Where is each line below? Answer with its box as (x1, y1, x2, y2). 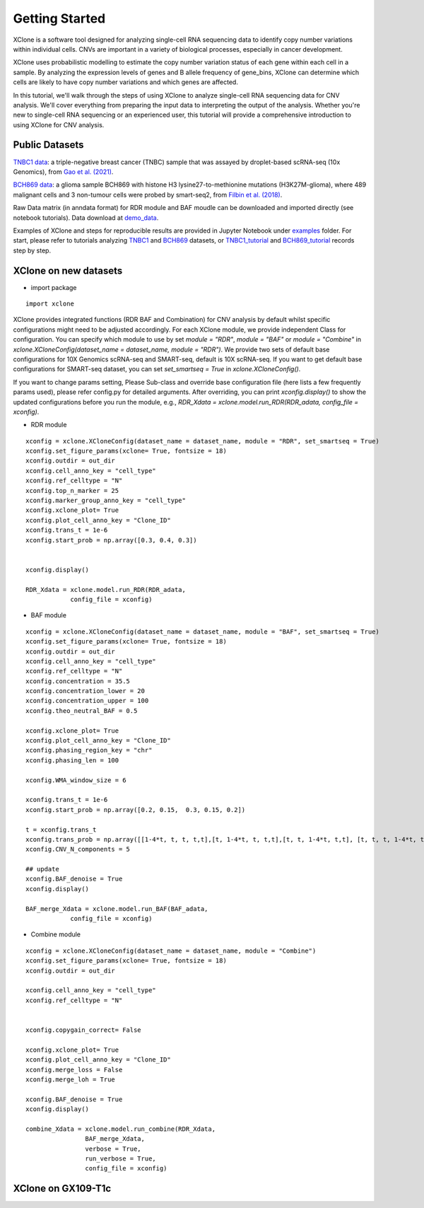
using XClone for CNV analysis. (13, 120, 105, 129)
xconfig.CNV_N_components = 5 (25, 845, 131, 854)
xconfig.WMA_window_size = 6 (25, 776, 126, 784)
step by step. (13, 246, 52, 255)
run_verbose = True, (85, 1155, 157, 1163)
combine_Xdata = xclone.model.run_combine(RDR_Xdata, (25, 1125, 216, 1133)
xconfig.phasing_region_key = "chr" (25, 746, 153, 755)
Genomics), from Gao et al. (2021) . (13, 167, 114, 176)
